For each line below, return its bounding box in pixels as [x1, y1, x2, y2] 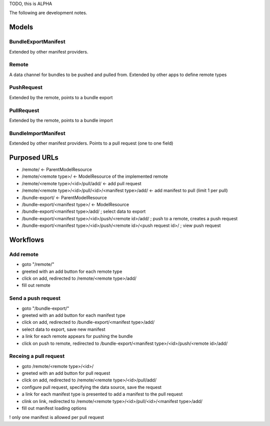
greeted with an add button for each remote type [21, 268, 122, 274]
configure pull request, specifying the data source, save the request [21, 384, 162, 390]
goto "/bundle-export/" [21, 305, 69, 311]
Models [9, 23, 33, 32]
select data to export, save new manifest [21, 326, 105, 332]
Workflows [9, 235, 44, 244]
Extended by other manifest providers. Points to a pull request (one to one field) [9, 140, 173, 146]
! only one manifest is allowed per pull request [9, 414, 104, 420]
